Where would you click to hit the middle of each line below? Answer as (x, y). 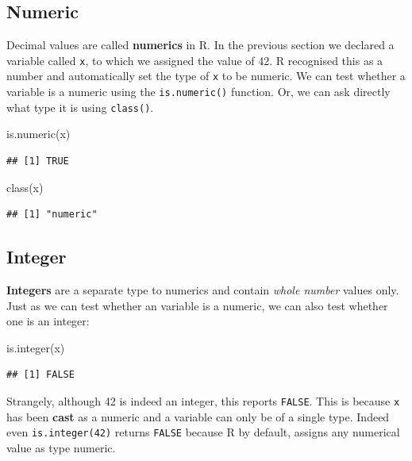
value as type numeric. (61, 447)
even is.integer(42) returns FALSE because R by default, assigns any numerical (203, 432)
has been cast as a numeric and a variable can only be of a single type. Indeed (198, 416)
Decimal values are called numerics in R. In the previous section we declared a (200, 45)
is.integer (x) (36, 347)
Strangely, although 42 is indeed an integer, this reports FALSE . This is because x (203, 400)
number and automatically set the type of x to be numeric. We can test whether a (206, 76)
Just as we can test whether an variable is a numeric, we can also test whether (197, 305)
